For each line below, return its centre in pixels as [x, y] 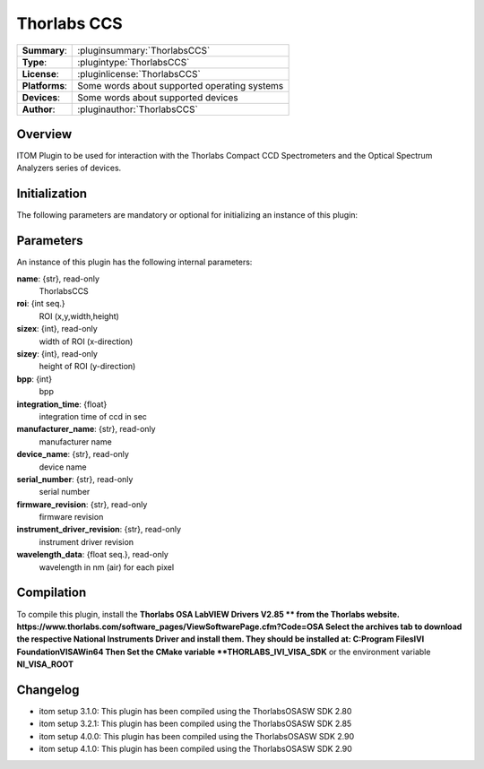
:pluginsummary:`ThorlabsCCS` [144, 50]
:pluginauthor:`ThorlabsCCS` [138, 109]
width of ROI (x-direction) [86, 341]
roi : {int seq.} [41, 304]
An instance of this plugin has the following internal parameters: [134, 262]
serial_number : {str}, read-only [75, 479]
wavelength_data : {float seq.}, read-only [93, 555]
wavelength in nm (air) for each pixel [107, 567]
